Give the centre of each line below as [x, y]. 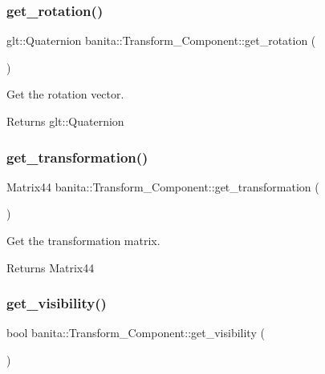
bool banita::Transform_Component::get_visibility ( [136, 333]
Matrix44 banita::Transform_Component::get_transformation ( [163, 186]
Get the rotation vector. [65, 94]
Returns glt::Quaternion [65, 121]
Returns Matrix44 [51, 267]
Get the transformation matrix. [83, 240]
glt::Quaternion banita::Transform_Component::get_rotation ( [161, 40]
